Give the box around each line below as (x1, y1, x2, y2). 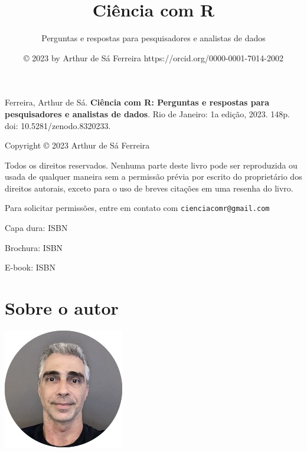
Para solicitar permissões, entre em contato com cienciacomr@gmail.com (5, 202, 270, 214)
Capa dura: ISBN (5, 222, 68, 234)
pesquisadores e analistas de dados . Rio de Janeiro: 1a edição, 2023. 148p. (5, 107, 290, 120)
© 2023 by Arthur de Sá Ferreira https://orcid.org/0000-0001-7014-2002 (24, 51, 283, 64)
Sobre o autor (5, 296, 119, 320)
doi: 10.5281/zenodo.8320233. (5, 119, 111, 131)
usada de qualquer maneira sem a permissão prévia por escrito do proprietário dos (5, 170, 302, 183)
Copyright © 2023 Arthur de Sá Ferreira (5, 139, 150, 151)
